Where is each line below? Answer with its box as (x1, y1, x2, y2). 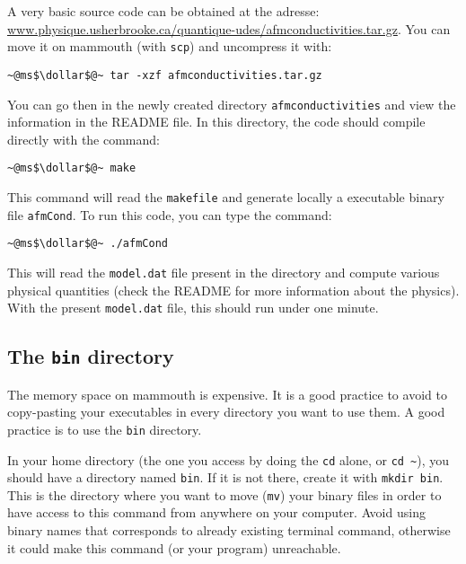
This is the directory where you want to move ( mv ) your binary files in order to (7, 485, 442, 504)
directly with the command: (7, 129, 160, 148)
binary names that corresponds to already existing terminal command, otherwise (7, 521, 451, 540)
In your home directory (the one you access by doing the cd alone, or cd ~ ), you (7, 450, 450, 469)
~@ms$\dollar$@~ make (7, 162, 136, 175)
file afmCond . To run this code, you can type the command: (7, 205, 332, 224)
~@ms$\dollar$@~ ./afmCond (7, 237, 168, 251)
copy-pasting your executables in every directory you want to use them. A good (7, 402, 445, 421)
